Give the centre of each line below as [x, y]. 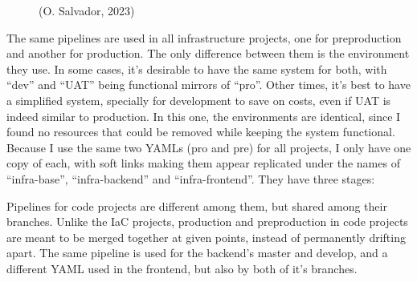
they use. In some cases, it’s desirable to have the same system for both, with [197, 68]
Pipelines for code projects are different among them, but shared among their [197, 205]
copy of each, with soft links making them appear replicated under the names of [203, 163]
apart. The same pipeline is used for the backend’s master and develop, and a [197, 253]
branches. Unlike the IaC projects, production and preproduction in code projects [207, 222]
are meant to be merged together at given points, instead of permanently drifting [206, 237]
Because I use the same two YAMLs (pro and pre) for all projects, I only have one [209, 147]
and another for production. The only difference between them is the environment [208, 53]
